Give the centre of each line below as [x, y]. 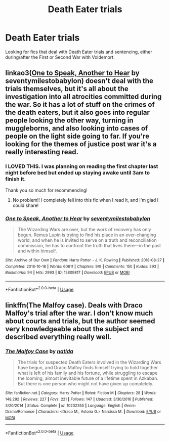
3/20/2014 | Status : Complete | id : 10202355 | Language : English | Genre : [71, 406]
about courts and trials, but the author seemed [80, 321]
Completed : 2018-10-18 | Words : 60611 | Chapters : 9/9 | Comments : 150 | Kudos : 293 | [82, 267]
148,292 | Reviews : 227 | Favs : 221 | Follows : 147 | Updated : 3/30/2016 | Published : [79, 399]
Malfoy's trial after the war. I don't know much [79, 313]
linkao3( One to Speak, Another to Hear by [73, 73]
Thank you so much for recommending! [46, 190]
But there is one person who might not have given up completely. [86, 384]
